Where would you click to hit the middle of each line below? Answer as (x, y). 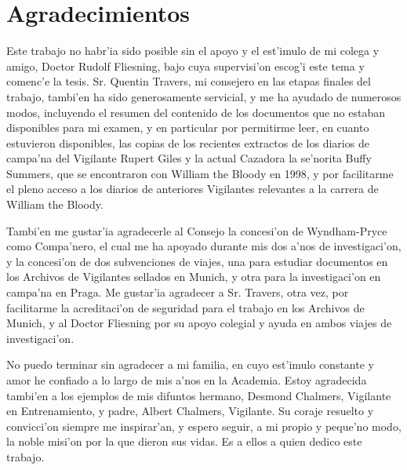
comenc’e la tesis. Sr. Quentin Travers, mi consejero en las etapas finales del (189, 81)
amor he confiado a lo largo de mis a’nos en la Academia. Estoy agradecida (187, 380)
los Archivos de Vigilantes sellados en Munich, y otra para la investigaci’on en (194, 277)
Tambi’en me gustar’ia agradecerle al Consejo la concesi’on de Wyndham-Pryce (197, 230)
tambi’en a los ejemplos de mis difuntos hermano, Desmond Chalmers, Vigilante (199, 395)
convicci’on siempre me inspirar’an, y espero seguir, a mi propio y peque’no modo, (204, 426)
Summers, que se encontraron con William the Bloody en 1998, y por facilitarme (200, 173)
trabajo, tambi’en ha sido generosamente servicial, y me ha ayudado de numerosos (204, 96)
